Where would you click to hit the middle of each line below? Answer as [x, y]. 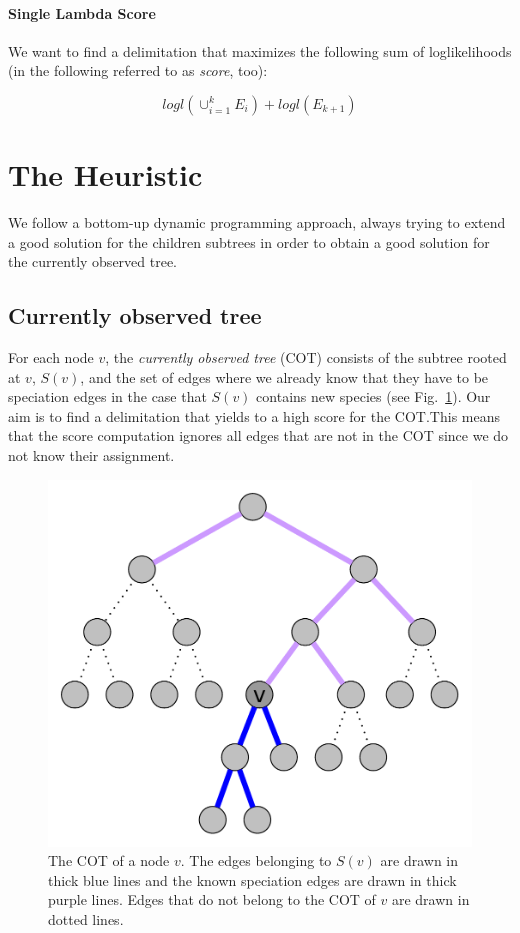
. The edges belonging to [256, 860]
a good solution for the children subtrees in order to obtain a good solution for [249, 241]
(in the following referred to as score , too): [138, 70]
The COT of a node [109, 860]
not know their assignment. [91, 455]
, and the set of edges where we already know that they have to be [284, 376]
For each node [51, 357]
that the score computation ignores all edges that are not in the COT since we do [258, 435]
